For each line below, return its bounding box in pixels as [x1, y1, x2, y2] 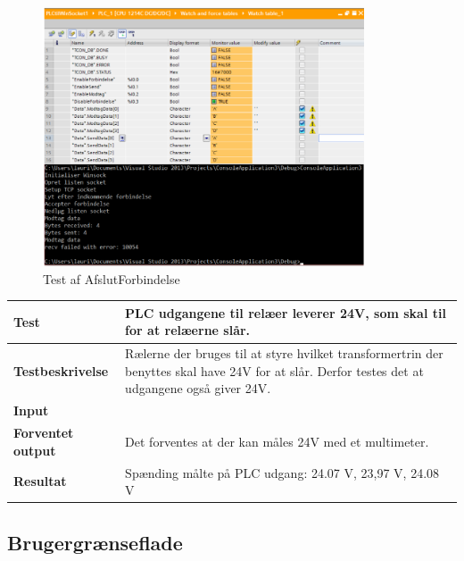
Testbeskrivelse [13, 361, 109, 380]
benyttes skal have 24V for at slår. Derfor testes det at [125, 361, 424, 380]
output [13, 440, 56, 459]
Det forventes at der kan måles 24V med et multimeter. [125, 431, 429, 450]
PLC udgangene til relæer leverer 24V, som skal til [125, 303, 446, 322]
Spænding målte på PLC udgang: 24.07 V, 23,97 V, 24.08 [125, 463, 440, 481]
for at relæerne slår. [125, 321, 251, 339]
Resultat [13, 472, 67, 490]
